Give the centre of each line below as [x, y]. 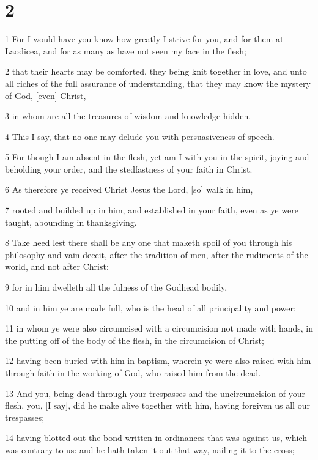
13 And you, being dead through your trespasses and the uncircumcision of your [155, 393]
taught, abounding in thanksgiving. [71, 222]
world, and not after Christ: [57, 266]
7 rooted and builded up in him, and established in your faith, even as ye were [152, 210]
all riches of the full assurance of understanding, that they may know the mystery [158, 83]
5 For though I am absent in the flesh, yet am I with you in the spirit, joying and [157, 157]
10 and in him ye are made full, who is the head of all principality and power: [150, 307]
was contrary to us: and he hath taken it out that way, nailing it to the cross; [150, 449]
